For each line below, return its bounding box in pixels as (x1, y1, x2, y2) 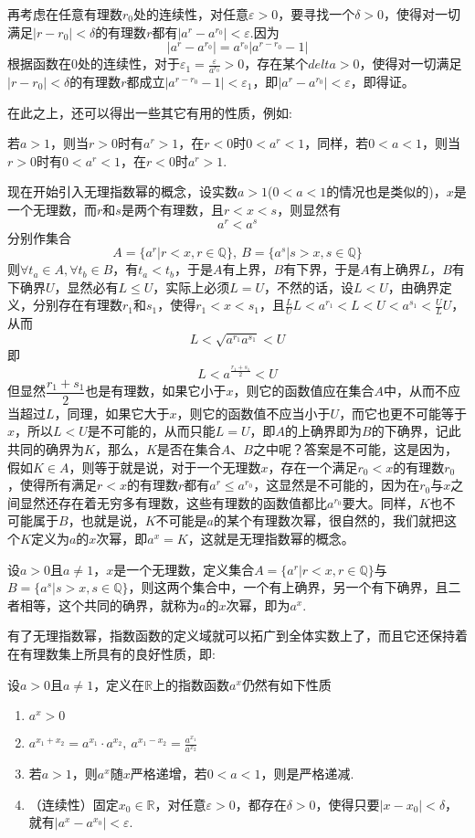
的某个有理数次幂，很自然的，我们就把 (213, 511, 444, 530)
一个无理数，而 (7, 199, 97, 218)
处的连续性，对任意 (133, 5, 249, 23)
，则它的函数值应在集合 (233, 381, 375, 400)
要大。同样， (342, 493, 419, 512)
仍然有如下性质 (241, 674, 332, 694)
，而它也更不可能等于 (339, 403, 468, 422)
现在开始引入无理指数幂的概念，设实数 (7, 182, 237, 201)
